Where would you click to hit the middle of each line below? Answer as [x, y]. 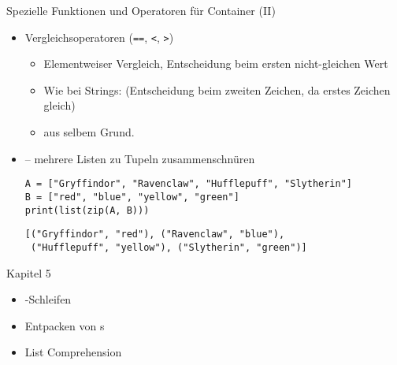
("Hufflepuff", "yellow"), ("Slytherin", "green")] [169, 247]
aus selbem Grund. [89, 132]
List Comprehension [73, 352]
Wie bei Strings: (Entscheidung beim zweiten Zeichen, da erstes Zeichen [217, 89]
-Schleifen [48, 299]
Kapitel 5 [29, 272]
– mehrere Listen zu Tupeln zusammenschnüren [140, 158]
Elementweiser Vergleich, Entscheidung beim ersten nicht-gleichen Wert [216, 63]
